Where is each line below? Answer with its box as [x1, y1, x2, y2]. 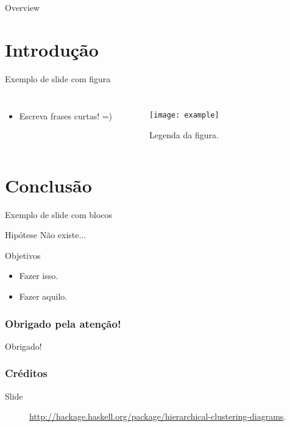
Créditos [5, 365, 48, 381]
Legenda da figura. [149, 128, 219, 141]
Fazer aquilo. [19, 290, 68, 303]
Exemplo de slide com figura [5, 72, 111, 85]
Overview [5, 1, 40, 13]
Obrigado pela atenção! [5, 316, 121, 331]
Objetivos [5, 249, 41, 261]
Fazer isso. [19, 269, 58, 282]
